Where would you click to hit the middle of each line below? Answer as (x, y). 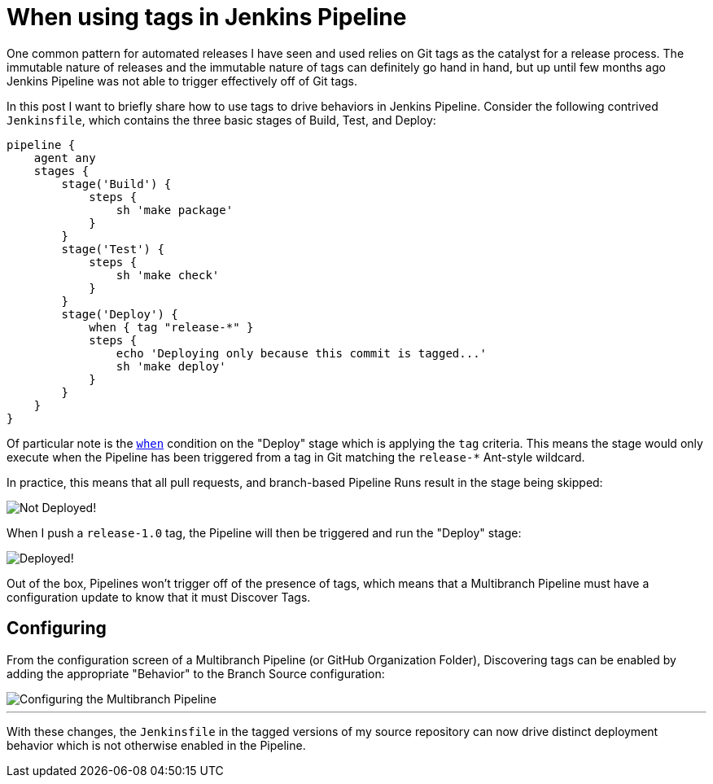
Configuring (57, 629)
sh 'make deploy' (171, 366)
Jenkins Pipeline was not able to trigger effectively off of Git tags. (182, 81)
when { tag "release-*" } (171, 327)
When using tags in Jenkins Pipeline (207, 17)
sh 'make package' (175, 210)
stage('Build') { (116, 184)
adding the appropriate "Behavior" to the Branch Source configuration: (196, 673)
